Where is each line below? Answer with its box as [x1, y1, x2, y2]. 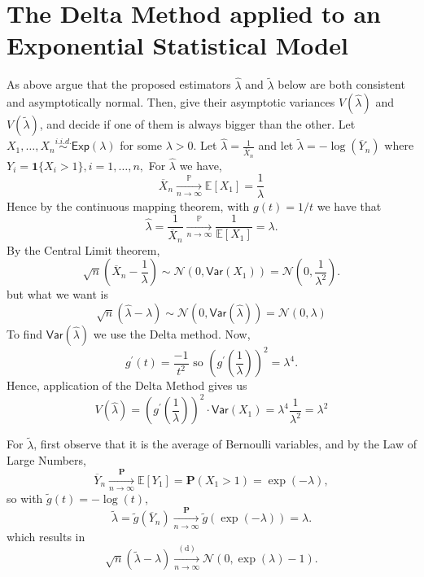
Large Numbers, [7, 452, 86, 469]
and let [258, 137, 294, 154]
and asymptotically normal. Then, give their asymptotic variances [7, 94, 335, 111]
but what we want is [7, 286, 108, 303]
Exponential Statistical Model [7, 28, 348, 62]
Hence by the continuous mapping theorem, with [7, 197, 250, 214]
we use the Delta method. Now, [93, 325, 251, 342]
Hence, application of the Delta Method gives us [7, 377, 247, 394]
